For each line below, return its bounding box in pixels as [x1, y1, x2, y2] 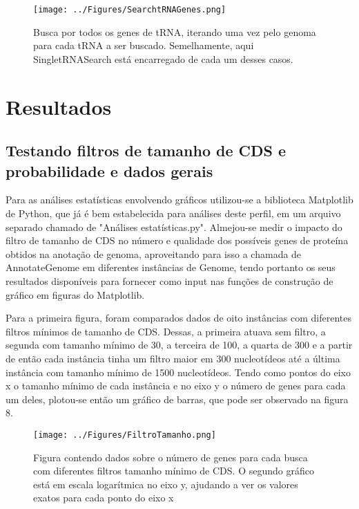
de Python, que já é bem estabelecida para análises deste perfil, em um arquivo [6, 206, 341, 220]
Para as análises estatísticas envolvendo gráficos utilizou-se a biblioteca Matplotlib [6, 192, 353, 207]
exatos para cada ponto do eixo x [33, 490, 174, 505]
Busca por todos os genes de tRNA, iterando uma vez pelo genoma [33, 24, 316, 39]
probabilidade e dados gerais [6, 160, 213, 181]
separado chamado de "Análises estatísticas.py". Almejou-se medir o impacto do [6, 219, 342, 234]
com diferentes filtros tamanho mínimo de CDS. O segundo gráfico [33, 463, 314, 478]
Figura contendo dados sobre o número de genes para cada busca [33, 450, 308, 464]
